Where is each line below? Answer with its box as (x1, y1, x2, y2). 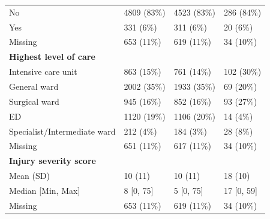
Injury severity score (9, 154, 96, 167)
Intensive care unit (9, 65, 77, 78)
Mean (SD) (9, 169, 50, 182)
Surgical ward (9, 95, 59, 107)
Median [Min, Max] (9, 184, 80, 196)
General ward (9, 80, 59, 92)
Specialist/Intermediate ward (9, 124, 116, 137)
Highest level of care (9, 50, 95, 63)
